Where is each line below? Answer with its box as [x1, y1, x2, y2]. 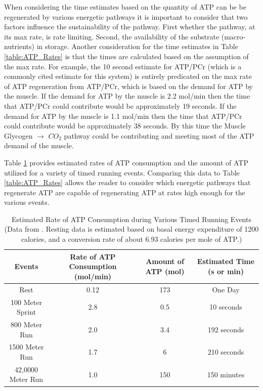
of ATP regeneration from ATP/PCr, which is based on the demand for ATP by [4, 80, 253, 91]
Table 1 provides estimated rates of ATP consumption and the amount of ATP [4, 157, 248, 167]
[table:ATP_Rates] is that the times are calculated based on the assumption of [4, 51, 249, 61]
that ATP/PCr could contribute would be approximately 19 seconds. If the [4, 100, 237, 111]
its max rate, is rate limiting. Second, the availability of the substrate [4, 31, 220, 41]
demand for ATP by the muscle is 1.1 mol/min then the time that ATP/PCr [4, 110, 242, 121]
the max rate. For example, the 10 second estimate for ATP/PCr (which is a [4, 61, 242, 71]
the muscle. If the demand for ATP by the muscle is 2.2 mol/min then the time [4, 91, 250, 101]
